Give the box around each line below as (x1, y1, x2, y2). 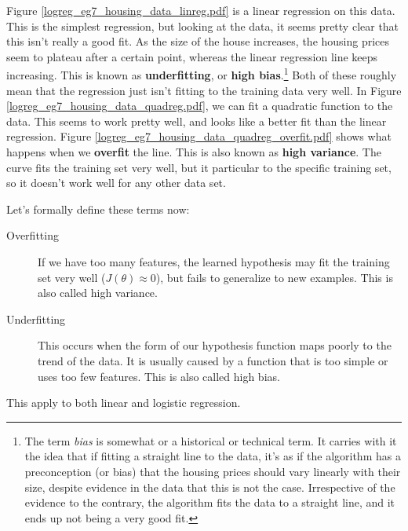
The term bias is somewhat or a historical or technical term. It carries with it (24, 432, 397, 449)
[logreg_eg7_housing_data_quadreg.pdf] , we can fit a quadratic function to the (6, 97, 393, 114)
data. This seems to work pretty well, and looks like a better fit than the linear (6, 112, 387, 129)
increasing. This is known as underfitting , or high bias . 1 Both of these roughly (6, 64, 397, 83)
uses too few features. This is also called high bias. (38, 368, 280, 384)
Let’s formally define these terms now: (6, 200, 190, 217)
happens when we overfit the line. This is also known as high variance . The (6, 144, 381, 159)
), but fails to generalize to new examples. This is (155, 269, 393, 285)
